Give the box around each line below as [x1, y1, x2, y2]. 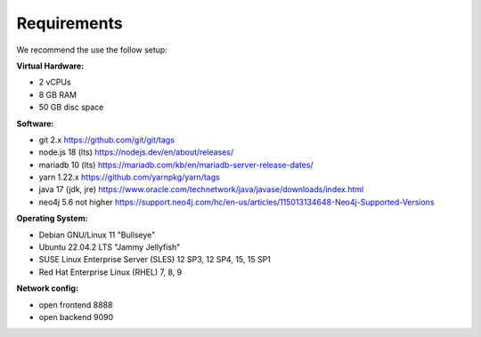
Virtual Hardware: [16, 60, 85, 71]
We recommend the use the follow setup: [16, 44, 168, 55]
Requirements [16, 13, 124, 33]
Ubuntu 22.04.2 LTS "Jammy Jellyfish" [38, 242, 181, 253]
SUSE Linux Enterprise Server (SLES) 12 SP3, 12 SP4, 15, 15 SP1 [38, 254, 272, 265]
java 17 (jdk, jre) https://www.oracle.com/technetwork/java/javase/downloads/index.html [38, 184, 364, 195]
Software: [16, 118, 54, 129]
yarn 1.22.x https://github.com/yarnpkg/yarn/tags [38, 172, 220, 182]
